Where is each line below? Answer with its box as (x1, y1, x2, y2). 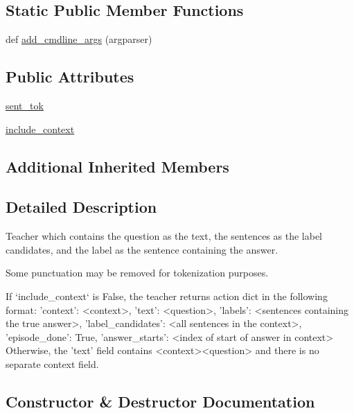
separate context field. (6, 356, 99, 371)
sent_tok (6, 98, 44, 112)
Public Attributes (6, 66, 134, 87)
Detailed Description (6, 196, 157, 218)
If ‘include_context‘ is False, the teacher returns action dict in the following (6, 288, 328, 303)
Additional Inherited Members (6, 155, 229, 177)
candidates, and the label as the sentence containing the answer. (6, 242, 278, 256)
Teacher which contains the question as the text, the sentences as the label (6, 229, 322, 243)
